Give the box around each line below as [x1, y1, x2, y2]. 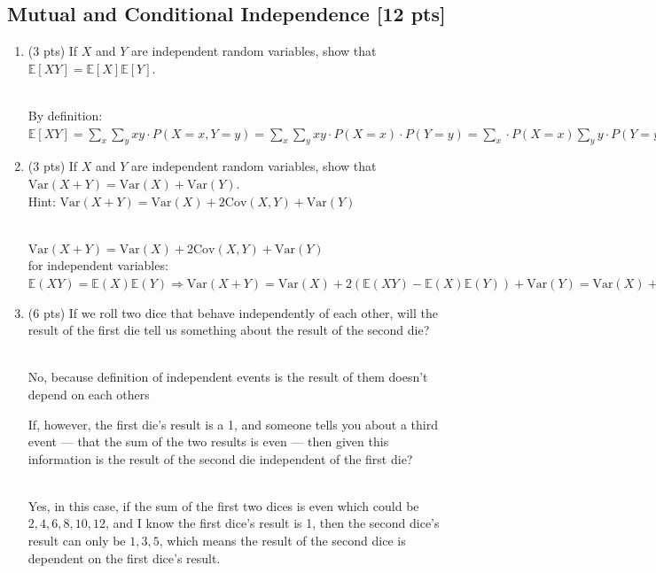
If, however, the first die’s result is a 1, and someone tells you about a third [27, 414, 439, 433]
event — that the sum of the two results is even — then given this [27, 432, 389, 451]
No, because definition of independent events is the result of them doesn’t [27, 368, 428, 386]
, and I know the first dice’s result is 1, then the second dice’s [105, 514, 440, 532]
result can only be [27, 531, 126, 550]
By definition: [27, 105, 103, 124]
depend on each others [27, 384, 150, 403]
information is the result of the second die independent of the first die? [27, 449, 413, 468]
